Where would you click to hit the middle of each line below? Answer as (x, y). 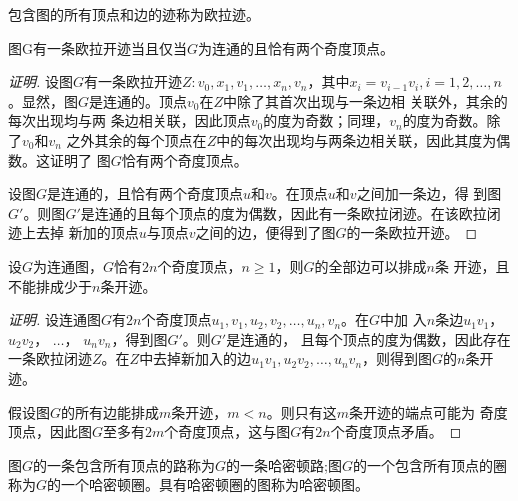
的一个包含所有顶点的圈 (429, 464)
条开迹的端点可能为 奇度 (428, 411)
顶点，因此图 (50, 431)
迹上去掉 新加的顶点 (73, 232)
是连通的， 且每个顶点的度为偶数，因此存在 (368, 338)
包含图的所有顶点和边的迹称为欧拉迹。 (134, 14)
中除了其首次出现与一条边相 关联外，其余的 (365, 100)
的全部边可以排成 (370, 265)
